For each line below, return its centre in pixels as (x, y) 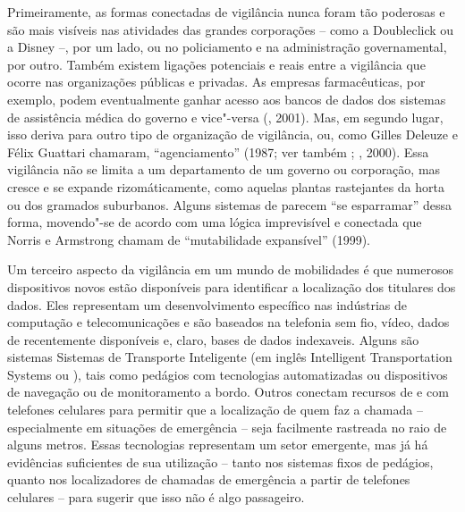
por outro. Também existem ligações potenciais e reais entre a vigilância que (216, 64)
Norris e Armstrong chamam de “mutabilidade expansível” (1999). (189, 239)
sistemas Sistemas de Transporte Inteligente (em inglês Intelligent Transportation (230, 357)
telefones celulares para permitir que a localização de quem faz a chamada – (215, 410)
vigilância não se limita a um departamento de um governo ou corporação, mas (224, 169)
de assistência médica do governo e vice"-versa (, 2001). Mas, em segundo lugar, (225, 117)
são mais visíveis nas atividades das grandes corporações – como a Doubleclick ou (231, 29)
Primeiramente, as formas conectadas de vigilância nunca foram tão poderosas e (226, 12)
